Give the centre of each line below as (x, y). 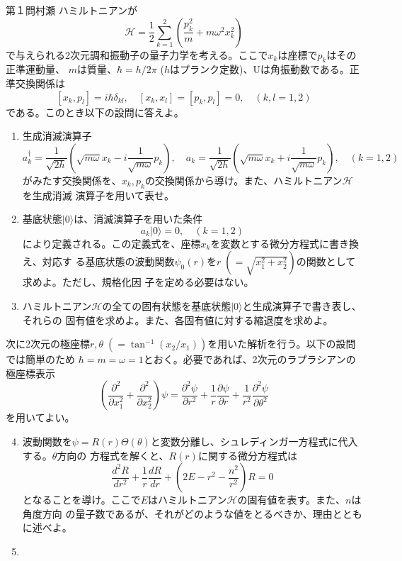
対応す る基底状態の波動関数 (108, 261)
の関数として (326, 261)
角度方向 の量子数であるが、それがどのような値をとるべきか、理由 (177, 513)
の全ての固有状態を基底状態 (167, 305)
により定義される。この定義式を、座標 (111, 243)
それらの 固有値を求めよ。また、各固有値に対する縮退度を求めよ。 (178, 320)
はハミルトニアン (188, 500)
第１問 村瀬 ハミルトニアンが (72, 10)
